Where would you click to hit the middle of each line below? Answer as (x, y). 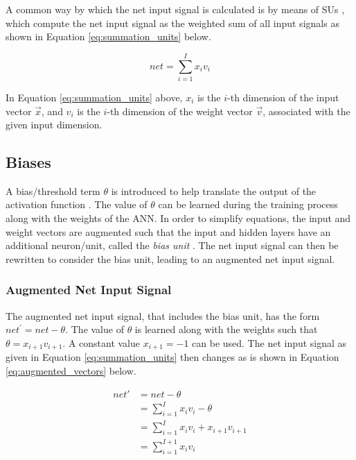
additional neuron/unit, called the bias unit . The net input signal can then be (172, 245)
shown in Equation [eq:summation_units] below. (108, 36)
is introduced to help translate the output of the (214, 190)
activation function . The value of (77, 204)
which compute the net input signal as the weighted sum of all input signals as (172, 23)
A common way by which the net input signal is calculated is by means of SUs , (175, 9)
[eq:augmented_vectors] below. (71, 370)
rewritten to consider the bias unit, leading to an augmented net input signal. (170, 258)
